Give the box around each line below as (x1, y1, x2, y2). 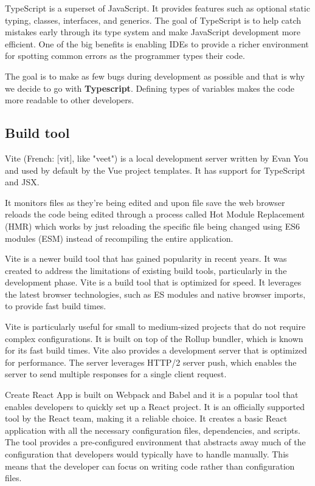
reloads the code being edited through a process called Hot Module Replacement (5, 208, 305, 221)
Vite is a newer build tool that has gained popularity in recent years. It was (5, 252, 287, 265)
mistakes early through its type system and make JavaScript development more (5, 26, 301, 38)
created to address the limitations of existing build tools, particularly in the (5, 264, 287, 276)
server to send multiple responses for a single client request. (5, 368, 227, 380)
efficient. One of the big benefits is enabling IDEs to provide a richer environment (5, 37, 309, 50)
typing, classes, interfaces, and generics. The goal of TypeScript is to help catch (5, 13, 302, 26)
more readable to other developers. (5, 94, 134, 106)
